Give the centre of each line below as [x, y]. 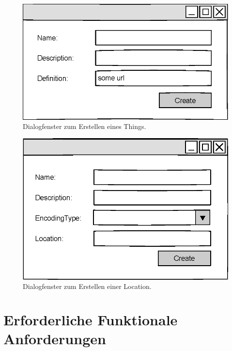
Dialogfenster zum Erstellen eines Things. [85, 126]
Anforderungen [55, 339]
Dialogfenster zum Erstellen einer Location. [87, 286]
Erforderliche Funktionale [91, 320]
